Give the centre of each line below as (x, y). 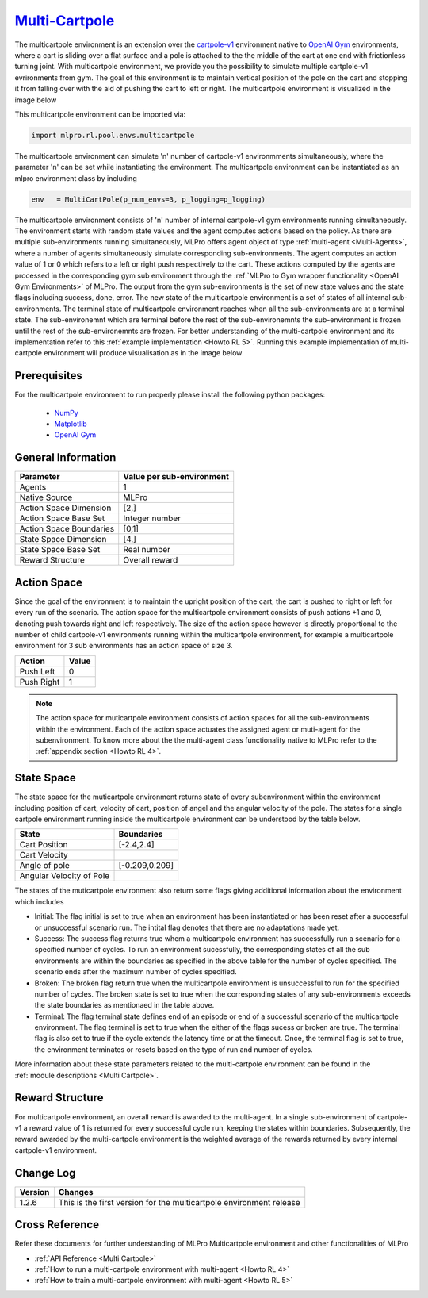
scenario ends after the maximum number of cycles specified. (136, 972)
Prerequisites (48, 376)
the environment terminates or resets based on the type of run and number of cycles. (174, 1049)
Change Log (45, 1173)
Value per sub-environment (176, 477)
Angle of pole (45, 866)
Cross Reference (57, 1225)
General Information (65, 457)
